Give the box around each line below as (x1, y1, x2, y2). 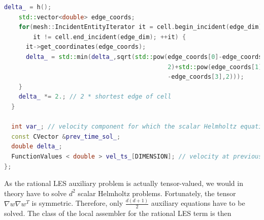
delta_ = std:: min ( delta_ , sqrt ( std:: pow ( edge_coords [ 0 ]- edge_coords (25, 53, 262, 60)
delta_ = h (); (4, 4, 52, 11)
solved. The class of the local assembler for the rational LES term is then (4, 208, 232, 218)
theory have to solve (4, 187, 67, 198)
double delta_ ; (11, 143, 62, 150)
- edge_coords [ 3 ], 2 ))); (168, 73, 244, 81)
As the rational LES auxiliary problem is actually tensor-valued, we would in (4, 178, 243, 188)
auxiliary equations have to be (151, 198, 245, 208)
